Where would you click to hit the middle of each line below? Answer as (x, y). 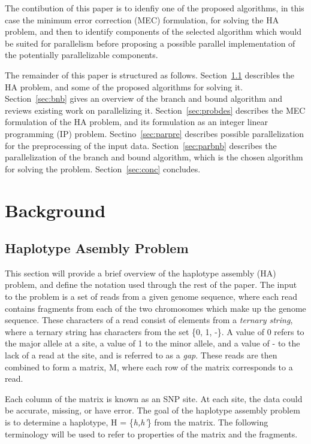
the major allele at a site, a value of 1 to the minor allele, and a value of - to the (153, 343)
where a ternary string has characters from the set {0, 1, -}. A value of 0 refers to (155, 331)
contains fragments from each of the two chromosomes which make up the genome (155, 308)
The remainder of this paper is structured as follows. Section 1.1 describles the (150, 74)
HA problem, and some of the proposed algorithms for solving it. (124, 86)
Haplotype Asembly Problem (97, 248)
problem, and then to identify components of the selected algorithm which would (153, 31)
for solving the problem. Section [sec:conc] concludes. (103, 168)
